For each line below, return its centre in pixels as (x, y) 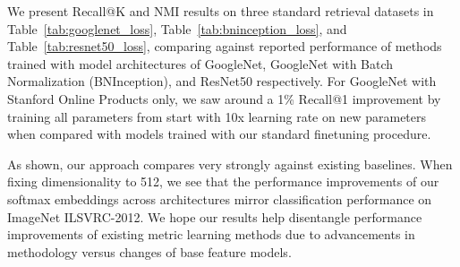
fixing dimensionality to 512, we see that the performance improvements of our (223, 181)
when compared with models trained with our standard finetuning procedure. (219, 134)
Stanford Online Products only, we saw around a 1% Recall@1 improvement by (224, 98)
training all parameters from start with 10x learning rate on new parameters (217, 116)
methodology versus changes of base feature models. (149, 251)
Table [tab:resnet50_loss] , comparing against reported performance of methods (225, 46)
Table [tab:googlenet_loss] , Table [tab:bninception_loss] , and (177, 28)
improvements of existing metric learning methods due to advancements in (211, 234)
